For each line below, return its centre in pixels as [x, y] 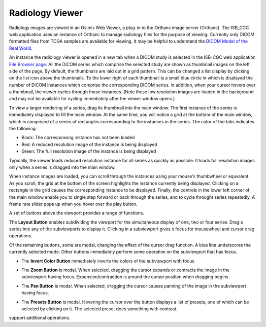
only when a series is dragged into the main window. [62, 167]
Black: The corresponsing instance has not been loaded [78, 138]
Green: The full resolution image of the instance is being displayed [89, 151]
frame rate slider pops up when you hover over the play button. [73, 204]
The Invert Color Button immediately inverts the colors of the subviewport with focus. [108, 261]
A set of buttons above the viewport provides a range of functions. [77, 213]
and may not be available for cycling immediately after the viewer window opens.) [92, 99]
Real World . [21, 48]
